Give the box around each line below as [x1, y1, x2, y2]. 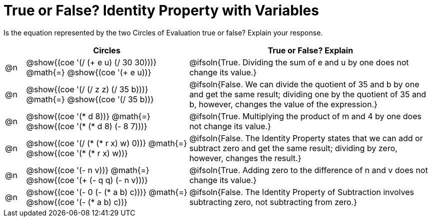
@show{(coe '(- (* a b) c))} [26, 197, 128, 207]
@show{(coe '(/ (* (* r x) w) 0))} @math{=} [26, 138, 187, 148]
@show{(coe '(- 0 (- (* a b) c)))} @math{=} [26, 187, 188, 197]
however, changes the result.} [189, 153, 302, 163]
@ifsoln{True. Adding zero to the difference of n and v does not [189, 165, 428, 175]
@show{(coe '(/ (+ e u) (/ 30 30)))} [26, 57, 157, 67]
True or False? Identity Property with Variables [3, 2, 319, 19]
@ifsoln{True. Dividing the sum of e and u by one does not [189, 57, 409, 67]
